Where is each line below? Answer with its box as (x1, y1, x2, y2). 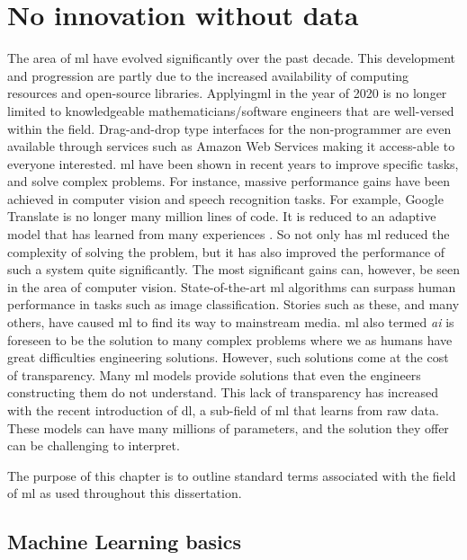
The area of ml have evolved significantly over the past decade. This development (7, 49, 456, 67)
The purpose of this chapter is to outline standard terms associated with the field (7, 466, 456, 484)
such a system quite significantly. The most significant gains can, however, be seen (7, 260, 461, 279)
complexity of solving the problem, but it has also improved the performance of (7, 242, 445, 261)
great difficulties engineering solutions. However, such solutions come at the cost (7, 348, 449, 367)
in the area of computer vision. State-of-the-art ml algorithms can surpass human (7, 277, 456, 296)
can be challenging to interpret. (7, 436, 180, 455)
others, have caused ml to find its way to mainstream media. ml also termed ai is (7, 313, 454, 332)
